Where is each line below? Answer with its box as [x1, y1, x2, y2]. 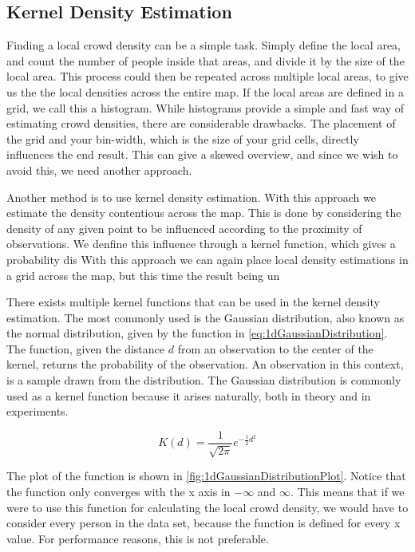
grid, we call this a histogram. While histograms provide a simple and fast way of [6, 99, 404, 116]
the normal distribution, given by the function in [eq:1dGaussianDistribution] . [6, 325, 388, 341]
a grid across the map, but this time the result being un [6, 266, 280, 283]
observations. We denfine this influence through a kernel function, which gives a [6, 235, 396, 252]
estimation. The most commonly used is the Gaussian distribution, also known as [6, 309, 405, 325]
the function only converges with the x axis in [6, 483, 231, 499]
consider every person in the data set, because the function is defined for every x [6, 515, 401, 531]
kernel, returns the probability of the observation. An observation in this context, [6, 356, 404, 373]
